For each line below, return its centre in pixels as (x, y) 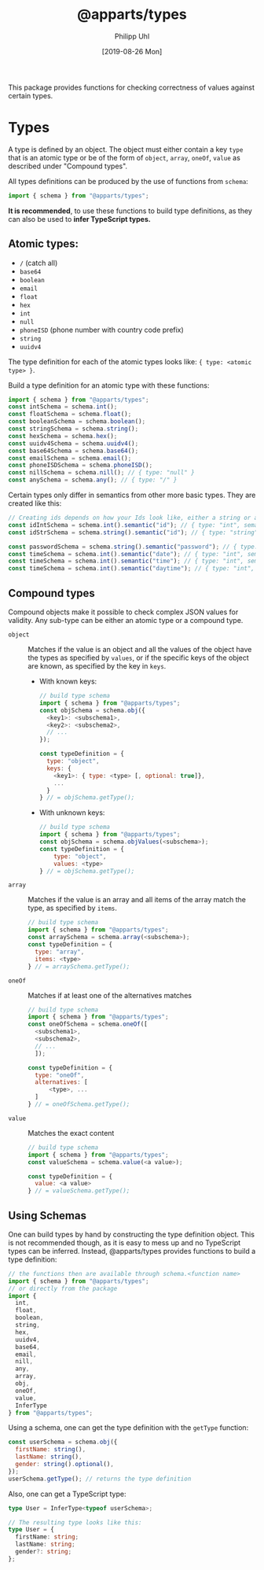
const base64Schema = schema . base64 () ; (73, 451)
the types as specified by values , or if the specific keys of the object (138, 658)
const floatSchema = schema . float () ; (70, 415)
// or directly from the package (63, 1288)
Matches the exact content (71, 1133)
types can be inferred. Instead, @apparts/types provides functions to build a (132, 1251)
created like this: (35, 503)
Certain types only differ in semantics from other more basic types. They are (132, 495)
